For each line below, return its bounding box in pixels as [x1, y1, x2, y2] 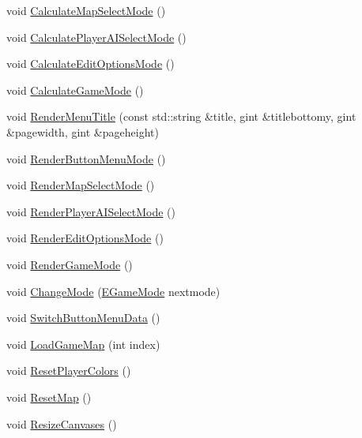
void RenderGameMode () [6, 256, 133, 272]
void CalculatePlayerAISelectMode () [6, 28, 187, 45]
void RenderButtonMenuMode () [6, 150, 166, 167]
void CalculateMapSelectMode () [6, 2, 166, 18]
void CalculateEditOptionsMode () [6, 55, 175, 72]
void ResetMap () [6, 388, 92, 405]
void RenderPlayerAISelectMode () [6, 203, 175, 219]
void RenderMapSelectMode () [6, 177, 155, 193]
